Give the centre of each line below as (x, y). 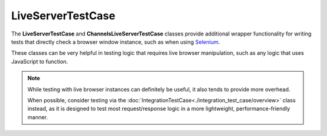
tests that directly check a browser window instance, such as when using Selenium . (116, 42)
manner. (38, 117)
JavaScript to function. (40, 61)
